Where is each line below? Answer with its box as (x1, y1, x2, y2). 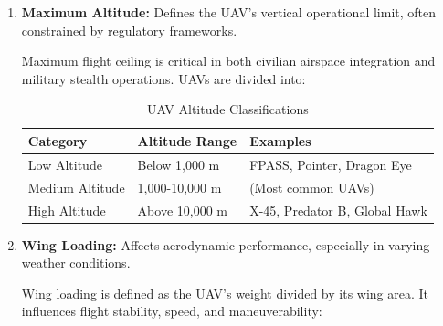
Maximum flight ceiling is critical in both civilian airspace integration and (21, 51, 436, 70)
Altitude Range (137, 131, 237, 150)
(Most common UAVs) (249, 177, 374, 196)
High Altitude (27, 200, 106, 219)
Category (27, 131, 88, 150)
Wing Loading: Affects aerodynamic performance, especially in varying (21, 235, 430, 254)
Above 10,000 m (137, 200, 227, 219)
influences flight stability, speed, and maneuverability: (21, 301, 322, 321)
